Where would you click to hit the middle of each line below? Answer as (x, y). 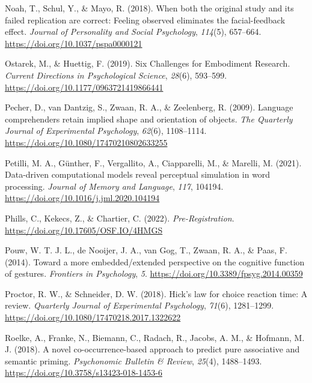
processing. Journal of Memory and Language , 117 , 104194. (114, 186)
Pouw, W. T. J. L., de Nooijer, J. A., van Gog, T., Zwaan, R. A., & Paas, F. (146, 250)
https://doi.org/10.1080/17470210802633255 (86, 142)
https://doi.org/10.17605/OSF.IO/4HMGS (84, 230)
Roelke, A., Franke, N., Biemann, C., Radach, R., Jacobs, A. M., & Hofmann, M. (155, 337)
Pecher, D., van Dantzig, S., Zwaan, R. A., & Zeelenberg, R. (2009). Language (149, 107)
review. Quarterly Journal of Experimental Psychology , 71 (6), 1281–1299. (139, 305)
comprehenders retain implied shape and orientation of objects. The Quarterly (149, 119)
